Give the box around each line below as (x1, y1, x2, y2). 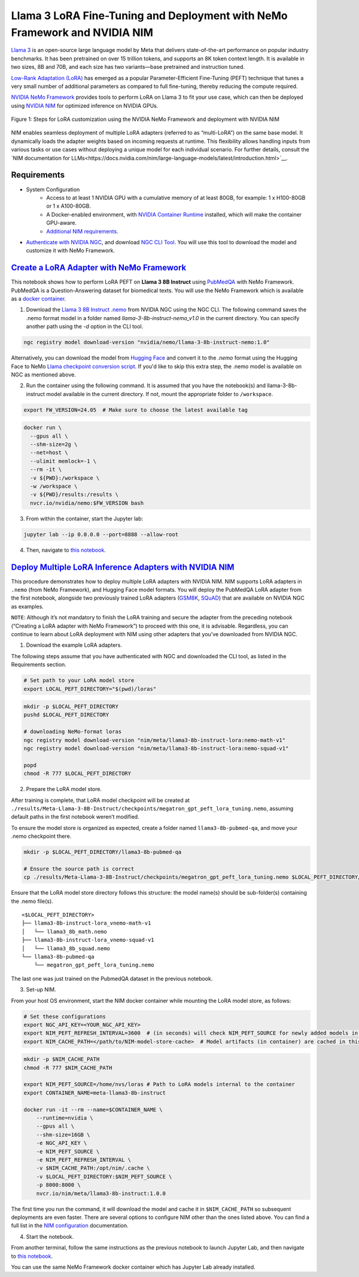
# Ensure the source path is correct (23, 865, 135, 872)
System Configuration (26, 186, 80, 193)
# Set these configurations (23, 1013, 106, 1020)
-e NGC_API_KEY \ (36, 1140, 87, 1147)
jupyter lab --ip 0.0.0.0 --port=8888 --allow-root (23, 531, 179, 538)
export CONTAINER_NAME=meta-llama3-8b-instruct (23, 1089, 166, 1096)
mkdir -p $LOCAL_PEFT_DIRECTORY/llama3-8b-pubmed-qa (23, 849, 182, 856)
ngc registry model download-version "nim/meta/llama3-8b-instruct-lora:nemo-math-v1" (23, 737, 286, 743)
